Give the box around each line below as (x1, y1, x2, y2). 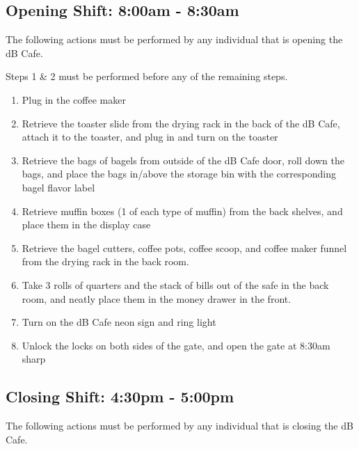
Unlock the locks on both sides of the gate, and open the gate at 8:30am (22, 338, 330, 352)
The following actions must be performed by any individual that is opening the (6, 32, 343, 47)
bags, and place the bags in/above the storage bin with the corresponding (22, 166, 336, 181)
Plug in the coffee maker (22, 92, 126, 107)
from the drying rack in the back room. (22, 254, 189, 269)
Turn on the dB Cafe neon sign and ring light (22, 315, 216, 329)
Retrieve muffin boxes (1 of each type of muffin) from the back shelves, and (22, 203, 343, 218)
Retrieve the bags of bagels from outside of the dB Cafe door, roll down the (22, 152, 344, 167)
